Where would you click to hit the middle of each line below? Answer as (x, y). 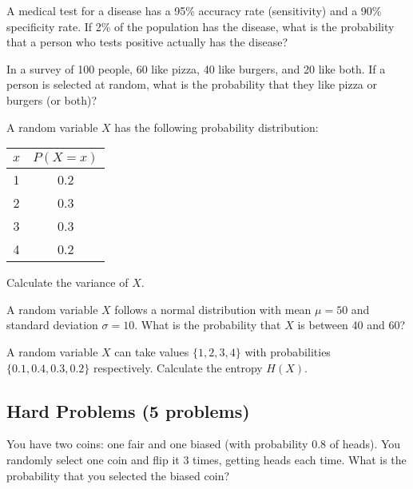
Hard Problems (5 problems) (128, 410)
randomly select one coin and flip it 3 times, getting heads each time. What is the (206, 459)
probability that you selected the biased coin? (118, 475)
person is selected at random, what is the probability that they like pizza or (192, 84)
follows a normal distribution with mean (213, 309)
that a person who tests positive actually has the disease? (147, 42)
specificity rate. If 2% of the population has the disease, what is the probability (201, 26)
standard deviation (52, 325)
